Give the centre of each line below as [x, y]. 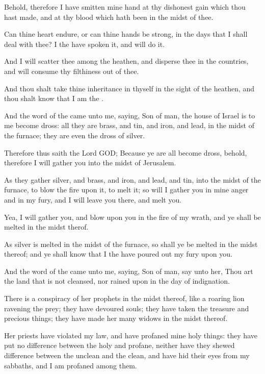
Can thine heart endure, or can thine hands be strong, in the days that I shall [126, 34]
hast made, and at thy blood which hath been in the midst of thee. [109, 17]
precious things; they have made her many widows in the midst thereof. [116, 318]
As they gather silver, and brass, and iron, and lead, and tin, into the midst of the [132, 179]
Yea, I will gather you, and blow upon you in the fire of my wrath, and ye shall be [132, 217]
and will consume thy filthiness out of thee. [72, 71]
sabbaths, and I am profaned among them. [71, 365]
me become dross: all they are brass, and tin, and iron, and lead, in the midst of [129, 125]
